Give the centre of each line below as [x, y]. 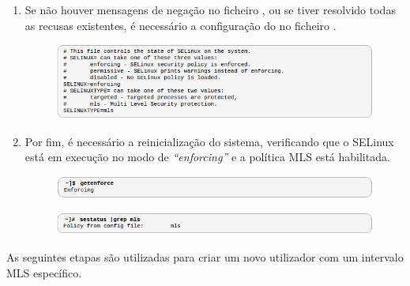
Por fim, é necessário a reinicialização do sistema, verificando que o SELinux [209, 141]
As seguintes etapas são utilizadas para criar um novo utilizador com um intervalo [205, 257]
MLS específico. [44, 272]
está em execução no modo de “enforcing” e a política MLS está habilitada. [207, 157]
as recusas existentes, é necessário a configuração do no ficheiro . [181, 25]
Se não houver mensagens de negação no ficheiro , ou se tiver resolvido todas [210, 9]
